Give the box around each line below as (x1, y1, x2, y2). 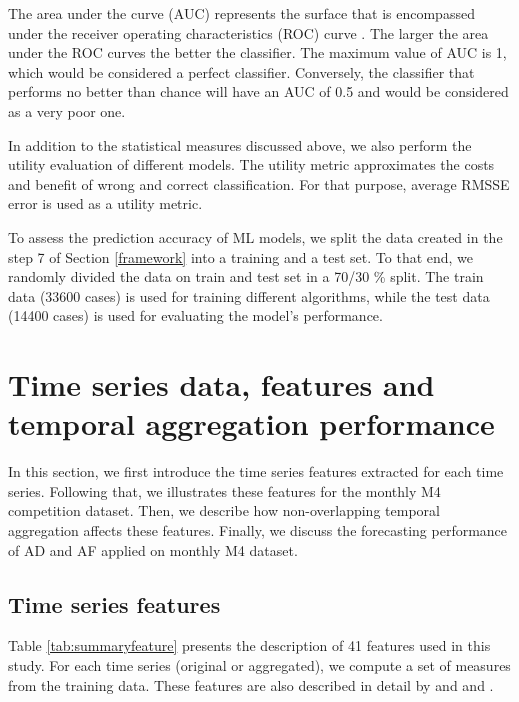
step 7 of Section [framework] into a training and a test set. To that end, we (8, 246, 474, 267)
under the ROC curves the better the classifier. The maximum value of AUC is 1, (8, 42, 507, 63)
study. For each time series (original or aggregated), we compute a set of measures (8, 654, 511, 675)
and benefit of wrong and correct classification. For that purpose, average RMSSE (8, 173, 510, 194)
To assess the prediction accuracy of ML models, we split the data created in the (8, 226, 503, 247)
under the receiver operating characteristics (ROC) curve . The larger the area (8, 22, 489, 43)
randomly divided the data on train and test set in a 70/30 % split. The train (8, 266, 484, 287)
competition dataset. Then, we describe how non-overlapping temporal (8, 500, 440, 521)
